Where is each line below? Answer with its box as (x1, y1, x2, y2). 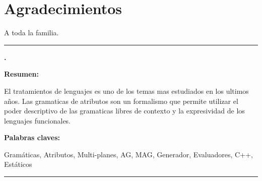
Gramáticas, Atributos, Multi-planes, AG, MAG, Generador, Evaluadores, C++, (4, 149, 253, 159)
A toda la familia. (4, 27, 59, 38)
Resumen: (4, 69, 39, 79)
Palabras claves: (4, 132, 60, 143)
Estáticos (4, 159, 32, 169)
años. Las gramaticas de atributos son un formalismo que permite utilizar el (4, 95, 238, 106)
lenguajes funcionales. (4, 115, 71, 126)
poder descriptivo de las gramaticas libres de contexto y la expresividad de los (4, 105, 245, 116)
